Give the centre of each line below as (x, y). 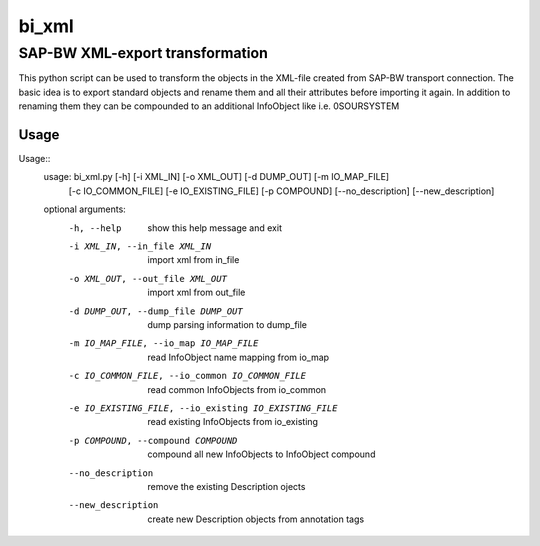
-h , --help (95, 228)
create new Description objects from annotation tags (256, 519)
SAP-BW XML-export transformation (143, 53)
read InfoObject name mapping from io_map (238, 357)
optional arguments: (85, 209)
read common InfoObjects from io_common (237, 389)
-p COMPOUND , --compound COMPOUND (153, 440)
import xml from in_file (193, 260)
